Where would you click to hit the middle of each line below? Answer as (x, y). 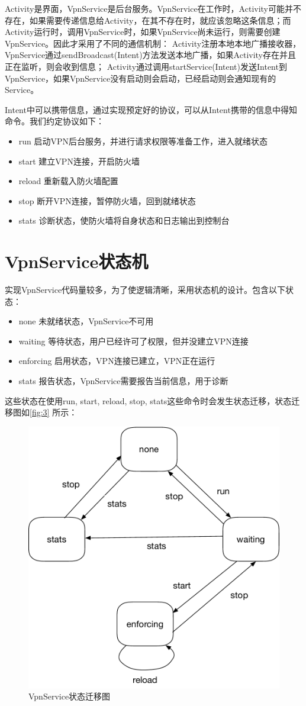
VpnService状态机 (77, 261)
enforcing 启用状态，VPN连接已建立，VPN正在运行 (117, 361)
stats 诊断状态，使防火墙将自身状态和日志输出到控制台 (124, 220)
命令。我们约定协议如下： (54, 121)
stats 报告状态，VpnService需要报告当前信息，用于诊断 (123, 381)
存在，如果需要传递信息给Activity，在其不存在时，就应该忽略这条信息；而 (148, 20)
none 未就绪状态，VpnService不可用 (86, 321)
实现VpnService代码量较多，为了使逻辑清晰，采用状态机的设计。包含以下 (145, 290)
